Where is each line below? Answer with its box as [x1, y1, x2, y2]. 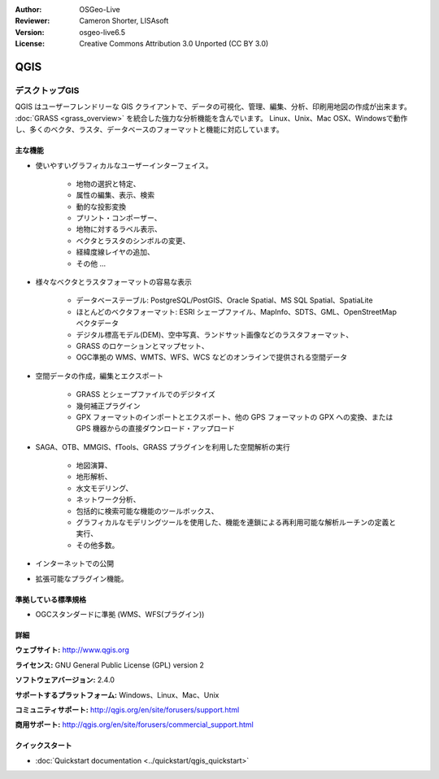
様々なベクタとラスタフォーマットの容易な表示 [35, 277, 193, 287]
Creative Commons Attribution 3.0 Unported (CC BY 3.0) [79, 39, 269, 49]
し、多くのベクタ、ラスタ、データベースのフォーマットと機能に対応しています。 [15, 124, 284, 134]
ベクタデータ [76, 318, 120, 329]
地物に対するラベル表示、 [76, 224, 162, 234]
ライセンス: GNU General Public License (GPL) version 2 [15, 659, 205, 670]
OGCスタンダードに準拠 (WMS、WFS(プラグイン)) [35, 610, 205, 619]
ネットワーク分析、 [76, 494, 141, 504]
